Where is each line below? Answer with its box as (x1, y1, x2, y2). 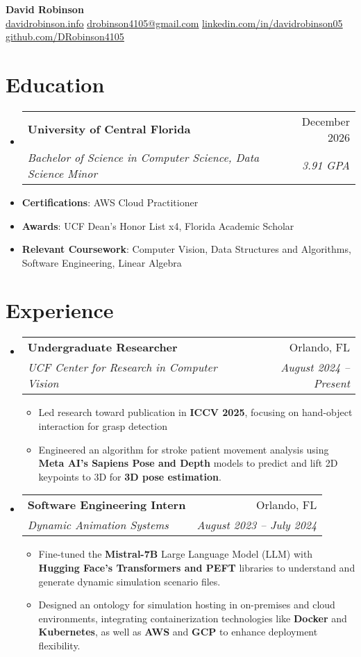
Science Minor (27, 165, 98, 181)
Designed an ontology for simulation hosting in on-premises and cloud (38, 597, 335, 612)
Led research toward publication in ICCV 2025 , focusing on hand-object (38, 405, 353, 419)
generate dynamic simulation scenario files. (38, 574, 221, 588)
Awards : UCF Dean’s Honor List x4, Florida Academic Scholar (22, 218, 294, 233)
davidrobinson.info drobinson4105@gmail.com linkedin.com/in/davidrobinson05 (6, 15, 343, 30)
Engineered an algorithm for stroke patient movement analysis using (38, 442, 329, 456)
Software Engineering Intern (27, 497, 186, 513)
